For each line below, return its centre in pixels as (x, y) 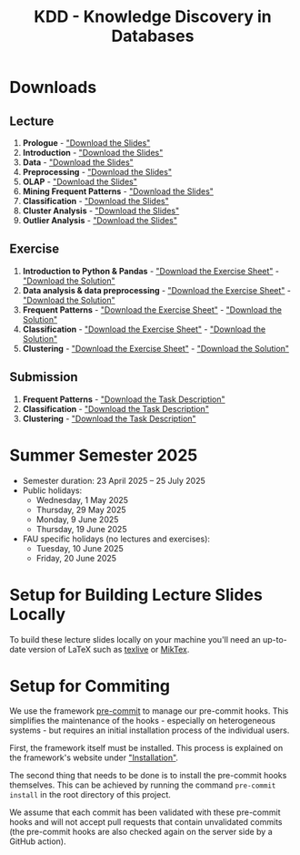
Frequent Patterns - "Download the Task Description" (124, 399)
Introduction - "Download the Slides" (93, 153)
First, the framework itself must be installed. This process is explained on (146, 748)
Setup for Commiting (90, 686)
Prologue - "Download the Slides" (86, 143)
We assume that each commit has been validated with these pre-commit (145, 812)
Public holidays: (52, 490)
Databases (153, 36)
